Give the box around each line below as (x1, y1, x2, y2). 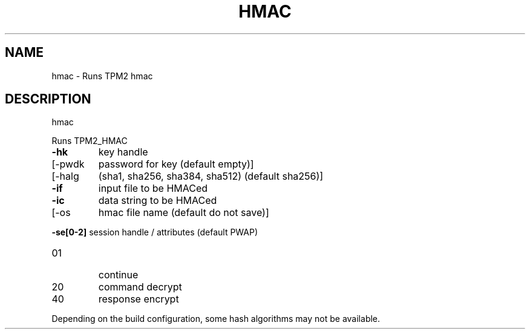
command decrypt (98, 281, 182, 293)
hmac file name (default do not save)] (98, 206, 269, 219)
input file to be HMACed (98, 182, 208, 195)
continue (98, 269, 139, 281)
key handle (98, 146, 148, 159)
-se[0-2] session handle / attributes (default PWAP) (51, 227, 258, 238)
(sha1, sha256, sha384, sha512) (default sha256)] (98, 170, 324, 183)
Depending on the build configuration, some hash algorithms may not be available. (51, 313, 381, 324)
